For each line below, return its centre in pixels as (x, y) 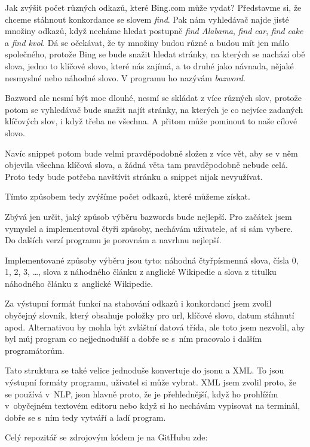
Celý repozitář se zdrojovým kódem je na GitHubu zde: (106, 437)
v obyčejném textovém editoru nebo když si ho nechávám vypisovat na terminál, (153, 405)
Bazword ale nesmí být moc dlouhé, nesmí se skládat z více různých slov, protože (153, 98)
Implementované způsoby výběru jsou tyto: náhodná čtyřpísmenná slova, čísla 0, (152, 260)
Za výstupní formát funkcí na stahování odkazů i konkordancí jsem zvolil (138, 303)
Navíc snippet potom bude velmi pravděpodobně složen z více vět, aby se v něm (151, 153)
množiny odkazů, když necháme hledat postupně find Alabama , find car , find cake (154, 31)
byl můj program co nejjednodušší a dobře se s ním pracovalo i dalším (133, 339)
